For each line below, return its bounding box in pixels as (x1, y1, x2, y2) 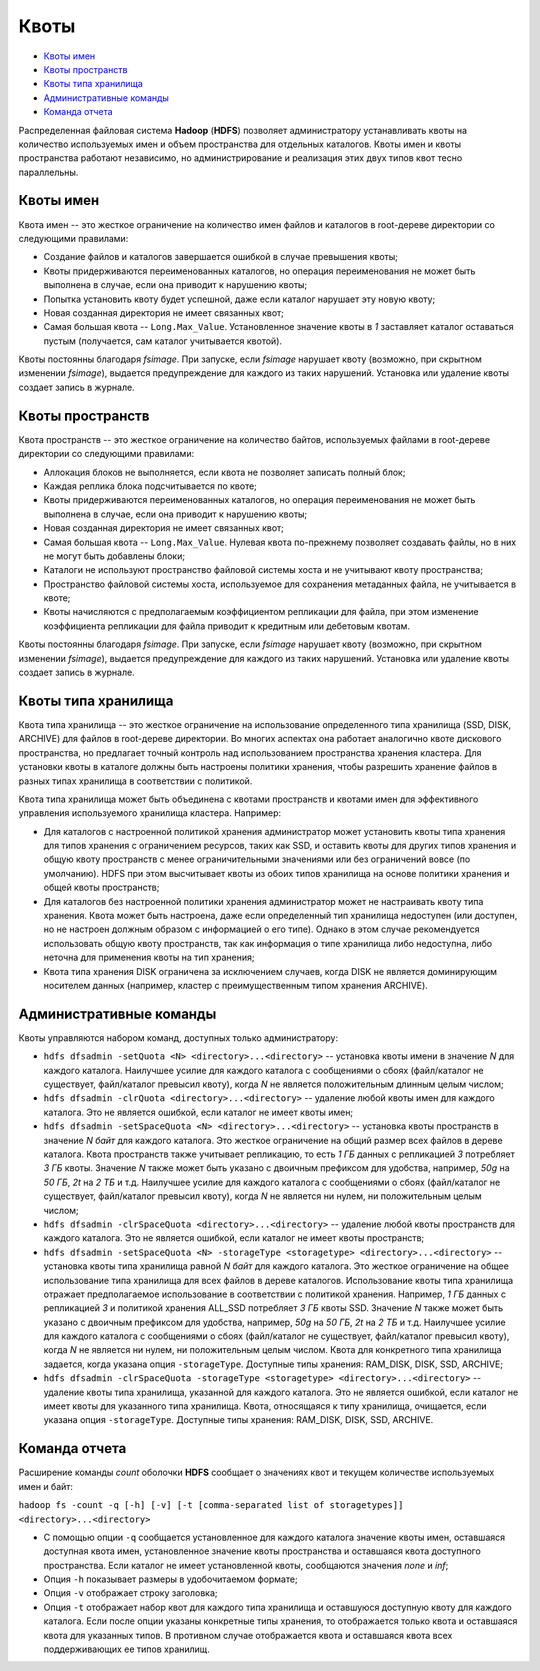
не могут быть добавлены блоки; (43, 550, 185, 562)
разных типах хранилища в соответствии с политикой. (18, 775, 253, 787)
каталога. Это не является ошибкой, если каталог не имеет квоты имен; (43, 1106, 354, 1118)
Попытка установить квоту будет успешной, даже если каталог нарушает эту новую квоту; (43, 293, 436, 305)
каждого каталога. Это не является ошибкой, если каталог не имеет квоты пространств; (43, 1232, 425, 1244)
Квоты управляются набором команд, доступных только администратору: (18, 1031, 339, 1044)
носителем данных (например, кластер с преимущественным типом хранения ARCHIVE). (43, 979, 429, 991)
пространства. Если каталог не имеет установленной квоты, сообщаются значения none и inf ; (43, 1559, 449, 1571)
